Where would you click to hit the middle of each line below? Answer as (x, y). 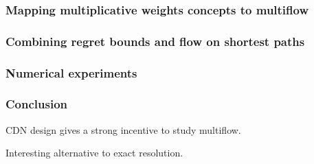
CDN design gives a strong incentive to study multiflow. (123, 129)
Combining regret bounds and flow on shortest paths (155, 41)
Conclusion (36, 104)
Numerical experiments (71, 72)
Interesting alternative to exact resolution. (94, 153)
